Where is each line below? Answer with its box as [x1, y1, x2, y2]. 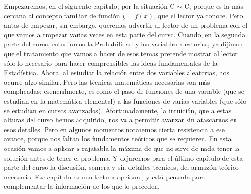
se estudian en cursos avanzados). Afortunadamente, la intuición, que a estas [4, 105, 232, 115]
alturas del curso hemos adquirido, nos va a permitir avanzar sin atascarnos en [4, 115, 237, 125]
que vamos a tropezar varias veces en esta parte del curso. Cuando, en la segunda [4, 29, 246, 39]
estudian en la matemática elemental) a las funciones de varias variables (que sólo [4, 95, 247, 105]
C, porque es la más [184, 1, 244, 11]
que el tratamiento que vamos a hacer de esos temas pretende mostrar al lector [4, 48, 238, 58]
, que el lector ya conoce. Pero [154, 10, 243, 20]
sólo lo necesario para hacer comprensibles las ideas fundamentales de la [4, 58, 218, 68]
